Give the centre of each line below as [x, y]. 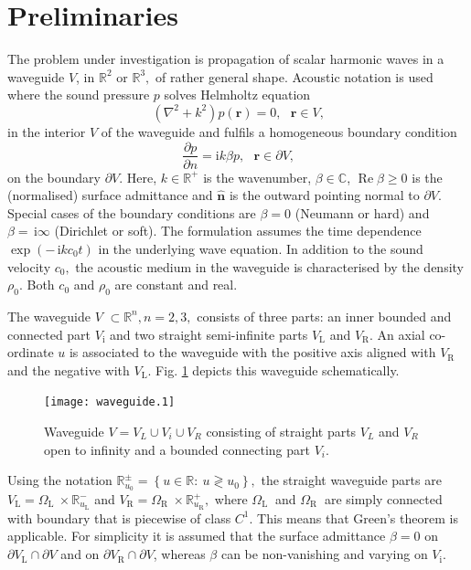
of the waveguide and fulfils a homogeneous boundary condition [279, 131]
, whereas [179, 554]
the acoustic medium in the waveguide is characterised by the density [269, 266]
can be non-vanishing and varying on [324, 554]
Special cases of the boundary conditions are [132, 212]
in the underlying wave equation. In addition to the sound [261, 248]
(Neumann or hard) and [362, 212]
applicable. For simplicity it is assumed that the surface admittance [197, 536]
